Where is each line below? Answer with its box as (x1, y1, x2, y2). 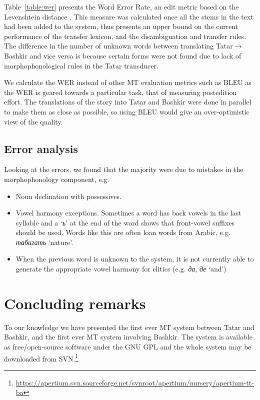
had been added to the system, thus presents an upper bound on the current (4, 21, 238, 31)
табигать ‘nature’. (15, 236, 73, 247)
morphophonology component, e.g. (4, 173, 109, 184)
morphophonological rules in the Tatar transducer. (4, 60, 158, 70)
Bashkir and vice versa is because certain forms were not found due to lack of (4, 50, 241, 60)
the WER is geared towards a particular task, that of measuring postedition (4, 86, 237, 97)
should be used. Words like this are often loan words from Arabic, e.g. (15, 227, 230, 237)
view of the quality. (4, 116, 63, 126)
